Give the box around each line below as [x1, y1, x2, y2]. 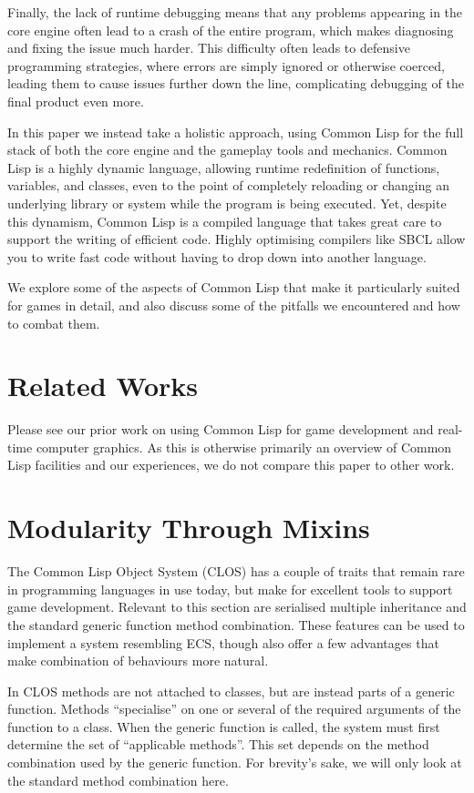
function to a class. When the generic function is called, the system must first [7, 717, 440, 736]
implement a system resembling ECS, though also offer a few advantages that [7, 633, 439, 652]
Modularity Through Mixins [7, 509, 370, 546]
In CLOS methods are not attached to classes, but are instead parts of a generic [7, 681, 455, 700]
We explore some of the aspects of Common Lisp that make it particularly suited [7, 278, 460, 297]
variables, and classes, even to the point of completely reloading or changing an [7, 176, 449, 195]
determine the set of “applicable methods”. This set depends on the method [7, 735, 429, 754]
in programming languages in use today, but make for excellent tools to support [7, 579, 453, 598]
